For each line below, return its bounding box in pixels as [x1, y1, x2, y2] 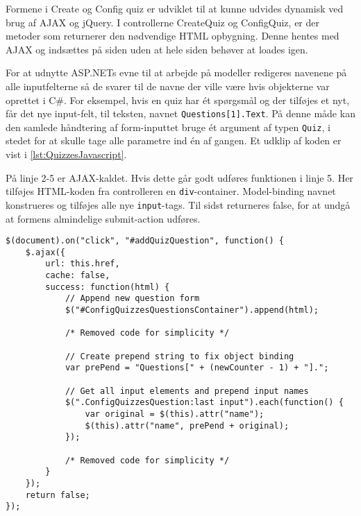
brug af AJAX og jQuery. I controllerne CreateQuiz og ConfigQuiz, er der [6, 15, 319, 29]
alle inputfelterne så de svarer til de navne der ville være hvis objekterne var [6, 78, 330, 93]
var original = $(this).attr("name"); [85, 409, 265, 419]
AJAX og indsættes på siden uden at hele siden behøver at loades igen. [6, 42, 308, 56]
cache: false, [45, 270, 110, 281]
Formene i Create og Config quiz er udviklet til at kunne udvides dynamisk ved [6, 1, 344, 15]
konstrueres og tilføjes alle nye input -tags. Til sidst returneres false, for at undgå [6, 197, 351, 212]
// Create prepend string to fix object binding [65, 351, 294, 361]
